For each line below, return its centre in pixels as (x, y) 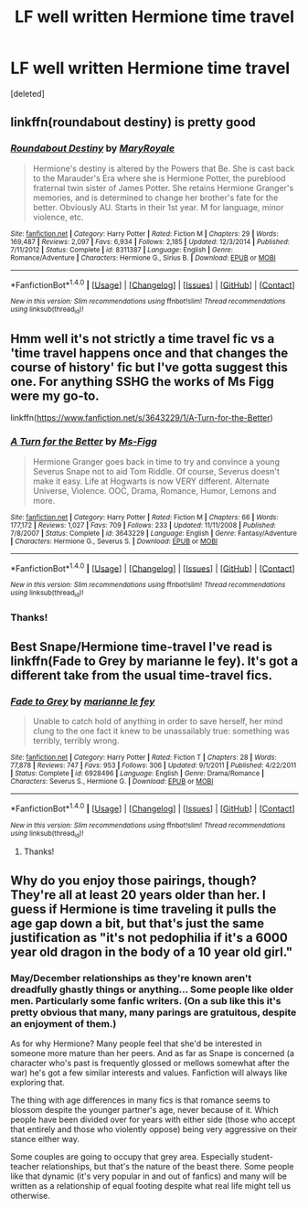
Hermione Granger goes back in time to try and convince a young (156, 461)
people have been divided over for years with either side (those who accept (153, 1119)
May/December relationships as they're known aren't (131, 978)
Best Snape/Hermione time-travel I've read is (142, 647)
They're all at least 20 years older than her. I (138, 895)
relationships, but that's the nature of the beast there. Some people (168, 1166)
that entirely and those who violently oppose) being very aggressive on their (154, 1129)
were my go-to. (55, 396)
